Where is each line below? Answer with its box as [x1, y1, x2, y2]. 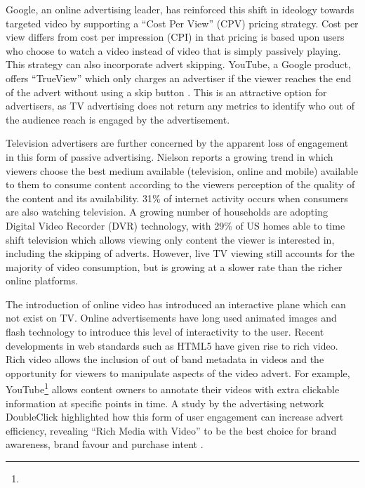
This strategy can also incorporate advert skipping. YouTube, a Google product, [6, 57, 351, 72]
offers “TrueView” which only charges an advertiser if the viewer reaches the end [6, 70, 352, 85]
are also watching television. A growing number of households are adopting [6, 204, 328, 219]
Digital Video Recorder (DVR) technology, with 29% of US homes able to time [6, 218, 345, 232]
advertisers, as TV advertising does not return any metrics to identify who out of [6, 98, 354, 113]
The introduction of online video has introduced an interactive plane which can [6, 296, 346, 311]
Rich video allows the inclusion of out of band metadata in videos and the [6, 352, 324, 367]
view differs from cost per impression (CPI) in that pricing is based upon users [6, 29, 345, 44]
